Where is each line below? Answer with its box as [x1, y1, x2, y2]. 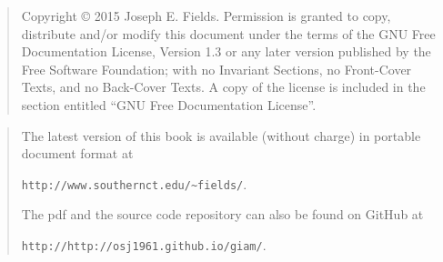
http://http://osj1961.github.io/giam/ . [21, 236, 267, 254]
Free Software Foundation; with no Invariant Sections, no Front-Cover [21, 59, 412, 78]
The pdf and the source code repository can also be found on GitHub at [21, 205, 424, 224]
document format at [21, 144, 134, 163]
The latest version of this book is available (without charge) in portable [21, 126, 421, 145]
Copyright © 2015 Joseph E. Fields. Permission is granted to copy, [21, 6, 391, 25]
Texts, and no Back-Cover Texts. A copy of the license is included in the [21, 77, 426, 96]
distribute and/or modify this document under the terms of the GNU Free [21, 24, 436, 43]
